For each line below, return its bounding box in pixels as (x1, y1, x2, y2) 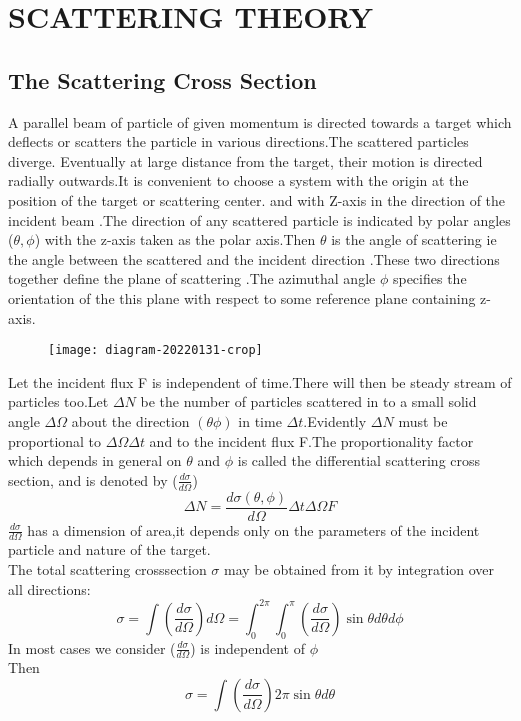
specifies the (392, 268, 467, 289)
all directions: (8, 578, 91, 599)
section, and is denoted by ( (8, 469, 178, 490)
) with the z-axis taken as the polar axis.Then (34, 229, 316, 250)
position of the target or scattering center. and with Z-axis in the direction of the (8, 189, 506, 210)
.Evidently (303, 410, 367, 431)
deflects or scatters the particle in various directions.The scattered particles (8, 131, 469, 152)
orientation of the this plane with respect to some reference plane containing (8, 287, 476, 308)
